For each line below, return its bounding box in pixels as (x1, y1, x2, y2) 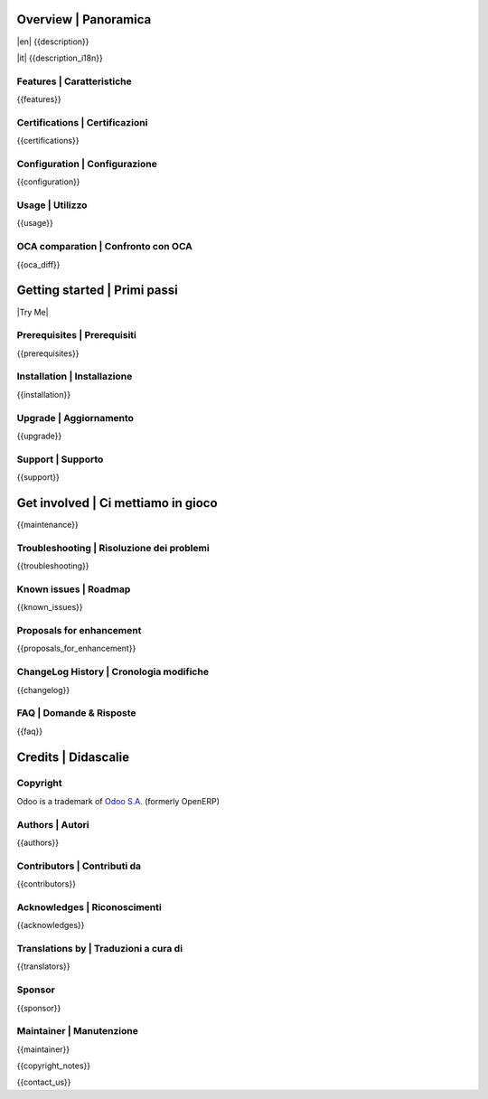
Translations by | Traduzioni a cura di (16, 943, 183, 955)
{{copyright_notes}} (16, 1060, 91, 1071)
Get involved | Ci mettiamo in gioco (16, 495, 218, 511)
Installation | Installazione (16, 371, 133, 383)
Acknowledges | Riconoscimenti (16, 900, 162, 913)
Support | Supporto (16, 453, 104, 465)
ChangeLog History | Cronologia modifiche (16, 665, 210, 678)
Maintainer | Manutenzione (16, 1025, 139, 1038)
